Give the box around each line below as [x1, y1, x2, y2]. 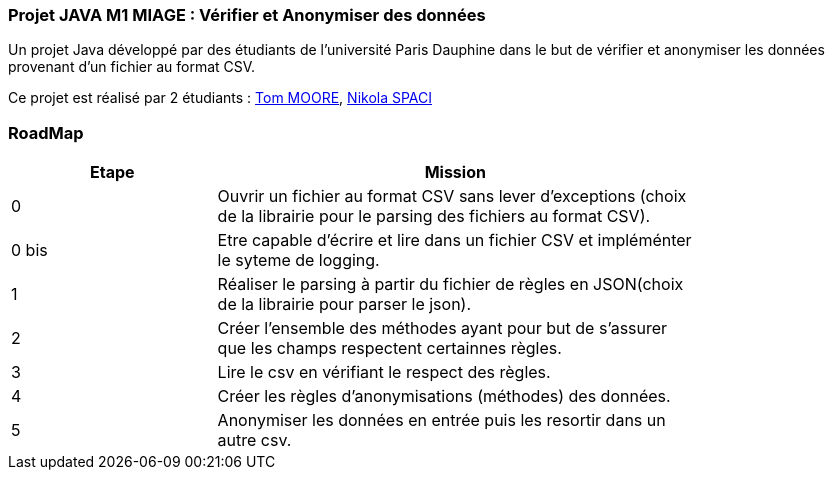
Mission [424, 162, 486, 183]
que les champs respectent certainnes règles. [217, 338, 562, 359]
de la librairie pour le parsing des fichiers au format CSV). [217, 206, 651, 227]
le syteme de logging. [217, 250, 380, 271]
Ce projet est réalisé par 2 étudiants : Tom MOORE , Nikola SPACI [8, 89, 433, 107]
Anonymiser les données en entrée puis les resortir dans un [217, 410, 666, 431]
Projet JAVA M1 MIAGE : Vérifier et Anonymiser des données [8, 5, 486, 25]
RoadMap [8, 122, 84, 143]
